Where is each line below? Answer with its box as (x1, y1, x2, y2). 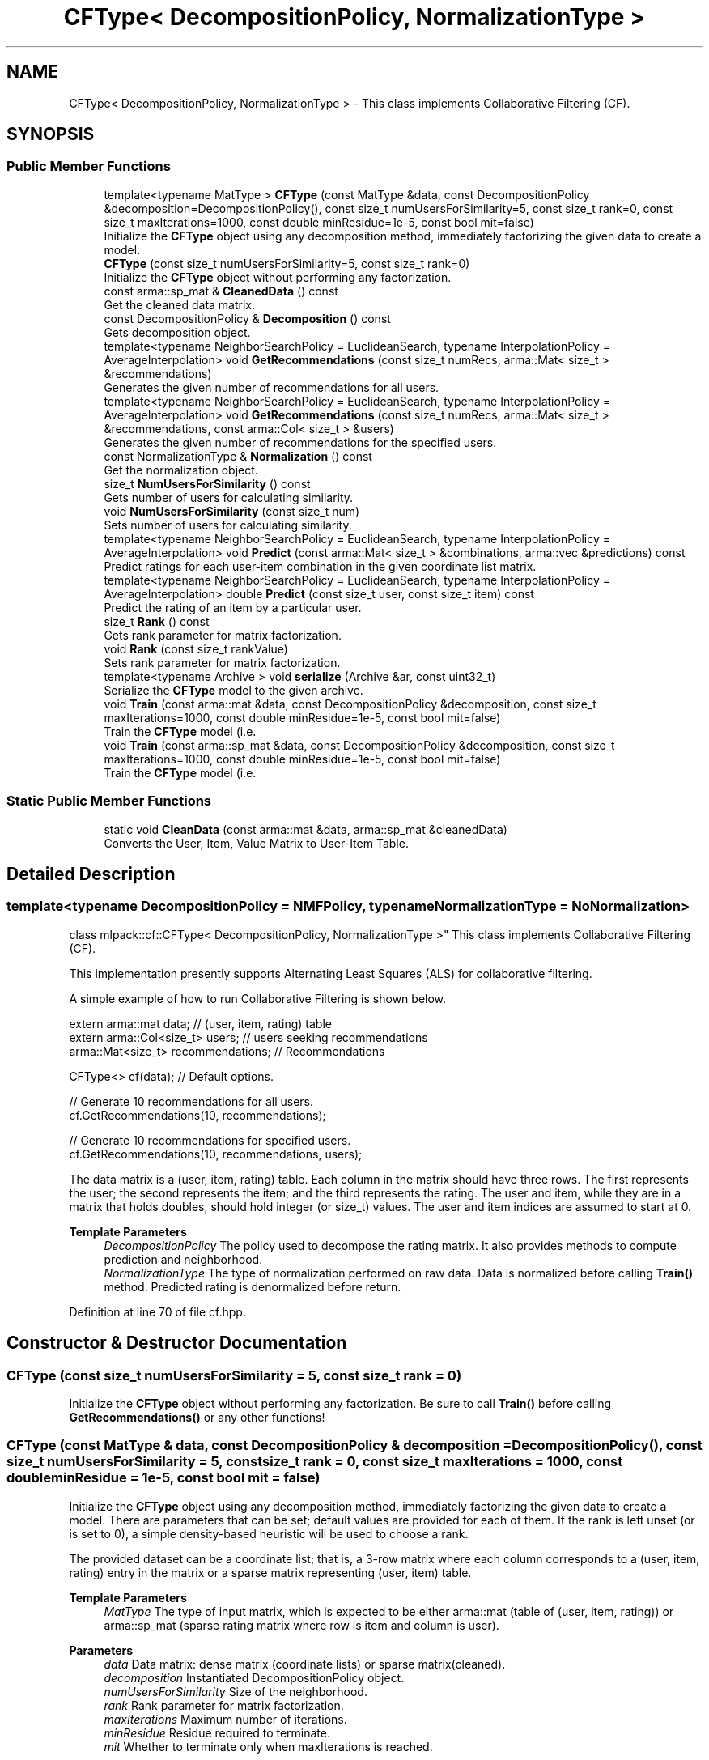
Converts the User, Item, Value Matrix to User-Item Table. (104, 835, 409, 850)
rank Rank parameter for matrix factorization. (104, 1698, 344, 1712)
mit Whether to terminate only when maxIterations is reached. (104, 1739, 433, 1754)
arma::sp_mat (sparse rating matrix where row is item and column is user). (104, 1618, 499, 1632)
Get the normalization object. (104, 462, 258, 477)
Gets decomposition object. (104, 325, 251, 339)
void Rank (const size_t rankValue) (104, 641, 288, 656)
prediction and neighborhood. (104, 1252, 263, 1266)
